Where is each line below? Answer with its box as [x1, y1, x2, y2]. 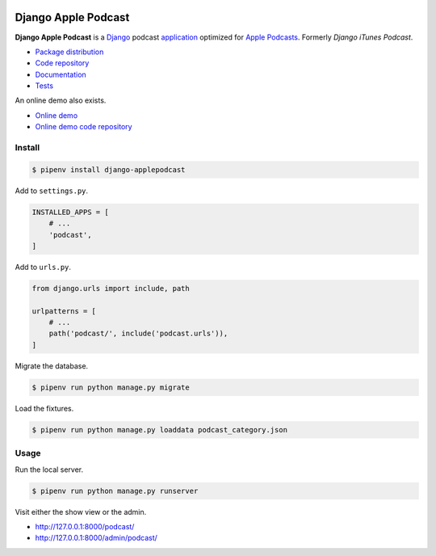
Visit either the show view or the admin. [15, 507, 147, 516]
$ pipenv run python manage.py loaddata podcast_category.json [31, 425, 288, 434]
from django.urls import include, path [31, 284, 190, 293]
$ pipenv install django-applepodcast [31, 165, 186, 174]
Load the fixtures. [15, 403, 74, 413]
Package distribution [35, 47, 104, 57]
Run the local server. [15, 465, 84, 474]
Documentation [35, 69, 86, 79]
